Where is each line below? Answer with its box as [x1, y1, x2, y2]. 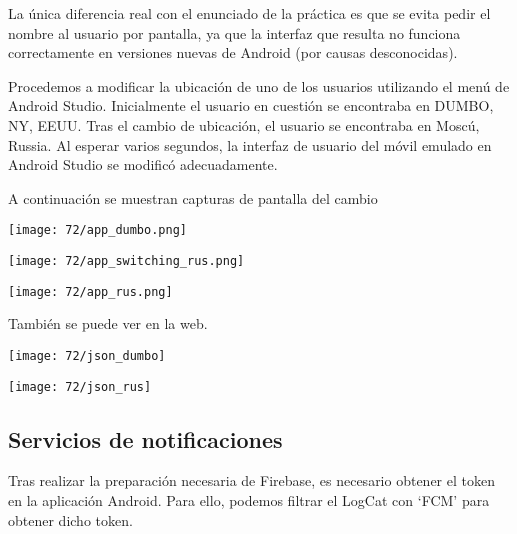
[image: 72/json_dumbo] [8, 348, 166, 363]
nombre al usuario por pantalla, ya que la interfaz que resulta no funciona [8, 22, 461, 43]
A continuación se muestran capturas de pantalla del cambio [8, 187, 378, 208]
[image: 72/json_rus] [8, 379, 152, 394]
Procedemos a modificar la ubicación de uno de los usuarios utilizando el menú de [8, 75, 510, 96]
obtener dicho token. [8, 509, 133, 530]
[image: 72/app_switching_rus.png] [8, 254, 245, 268]
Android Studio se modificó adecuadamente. [8, 154, 278, 175]
